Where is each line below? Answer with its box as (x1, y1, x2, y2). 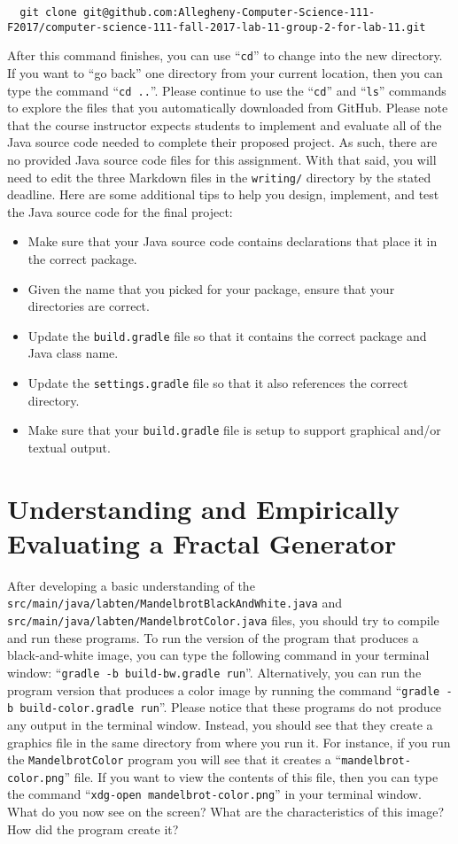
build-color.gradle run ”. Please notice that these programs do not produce (19, 698, 442, 716)
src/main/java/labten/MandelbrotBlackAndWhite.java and (7, 593, 343, 612)
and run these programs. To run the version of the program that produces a (7, 628, 419, 647)
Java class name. (27, 344, 119, 362)
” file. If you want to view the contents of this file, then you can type (64, 767, 439, 786)
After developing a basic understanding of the (7, 576, 255, 594)
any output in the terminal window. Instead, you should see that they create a (7, 715, 433, 733)
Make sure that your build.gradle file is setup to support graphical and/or (27, 421, 441, 439)
